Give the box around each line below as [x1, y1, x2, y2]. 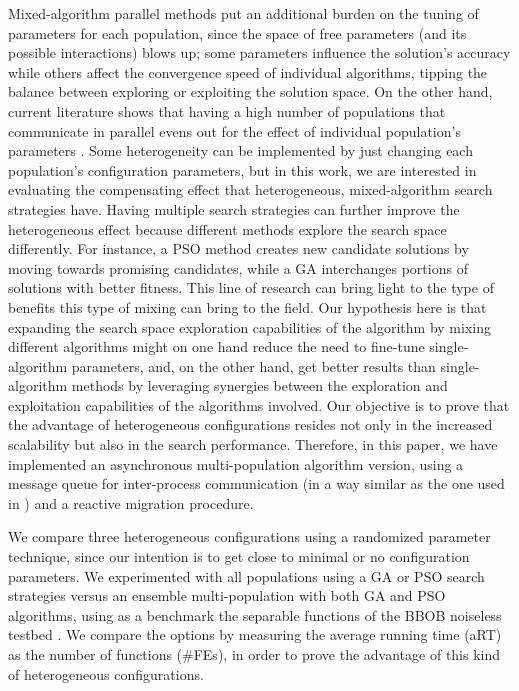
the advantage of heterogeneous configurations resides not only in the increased [8, 414, 493, 435]
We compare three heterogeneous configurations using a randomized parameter [8, 526, 491, 547]
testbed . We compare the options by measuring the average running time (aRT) [8, 624, 502, 645]
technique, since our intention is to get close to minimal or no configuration [8, 546, 470, 567]
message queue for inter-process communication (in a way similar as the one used [8, 473, 505, 494]
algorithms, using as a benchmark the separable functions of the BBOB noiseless [8, 604, 502, 625]
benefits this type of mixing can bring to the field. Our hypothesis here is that [8, 296, 487, 317]
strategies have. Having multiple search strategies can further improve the [8, 198, 460, 219]
